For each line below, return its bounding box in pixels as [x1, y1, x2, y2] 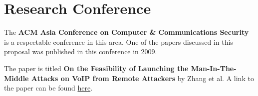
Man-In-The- [191, 63, 237, 73]
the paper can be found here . [4, 83, 93, 93]
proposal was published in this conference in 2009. [4, 46, 157, 57]
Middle [4, 73, 29, 83]
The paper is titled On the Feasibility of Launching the [4, 63, 189, 73]
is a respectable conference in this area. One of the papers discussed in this [4, 36, 233, 47]
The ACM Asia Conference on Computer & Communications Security [4, 27, 249, 37]
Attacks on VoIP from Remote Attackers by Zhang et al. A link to [31, 73, 254, 83]
